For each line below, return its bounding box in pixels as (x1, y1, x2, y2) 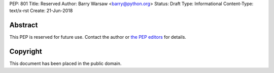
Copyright (9, 47, 43, 56)
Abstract (9, 21, 38, 30)
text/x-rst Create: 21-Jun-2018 (9, 8, 73, 14)
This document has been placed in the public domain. (9, 60, 122, 66)
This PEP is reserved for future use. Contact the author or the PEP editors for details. (9, 34, 186, 40)
